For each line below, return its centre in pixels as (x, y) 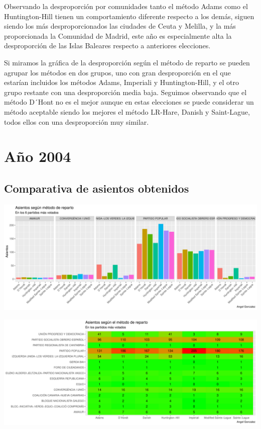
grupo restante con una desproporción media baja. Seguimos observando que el (125, 92)
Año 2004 (38, 156)
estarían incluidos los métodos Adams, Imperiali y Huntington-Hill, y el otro (121, 82)
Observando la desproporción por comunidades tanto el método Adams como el (126, 6)
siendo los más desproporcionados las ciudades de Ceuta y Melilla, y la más (120, 26)
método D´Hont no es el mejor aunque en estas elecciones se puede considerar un (129, 102)
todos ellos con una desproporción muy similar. (77, 121)
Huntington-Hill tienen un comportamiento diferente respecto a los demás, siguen (129, 16)
